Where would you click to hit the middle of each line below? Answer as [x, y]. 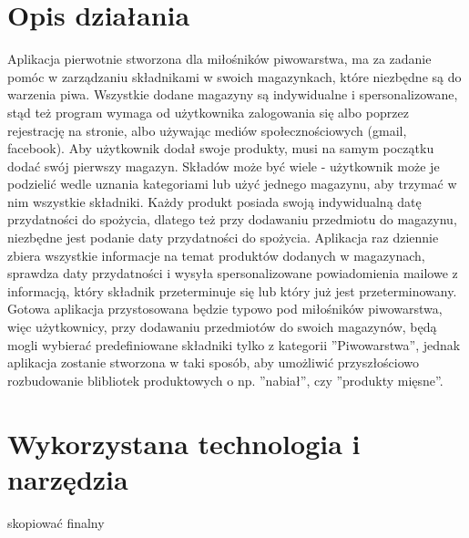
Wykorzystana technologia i [184, 443]
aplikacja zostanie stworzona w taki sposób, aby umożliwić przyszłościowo [214, 362]
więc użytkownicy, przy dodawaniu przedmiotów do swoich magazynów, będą [222, 327]
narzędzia [68, 478]
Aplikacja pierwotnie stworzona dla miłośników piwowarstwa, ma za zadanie [219, 59]
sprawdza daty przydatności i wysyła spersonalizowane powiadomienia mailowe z [233, 273]
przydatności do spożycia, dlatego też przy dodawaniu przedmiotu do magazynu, [232, 219]
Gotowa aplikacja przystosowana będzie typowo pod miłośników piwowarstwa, [225, 309]
